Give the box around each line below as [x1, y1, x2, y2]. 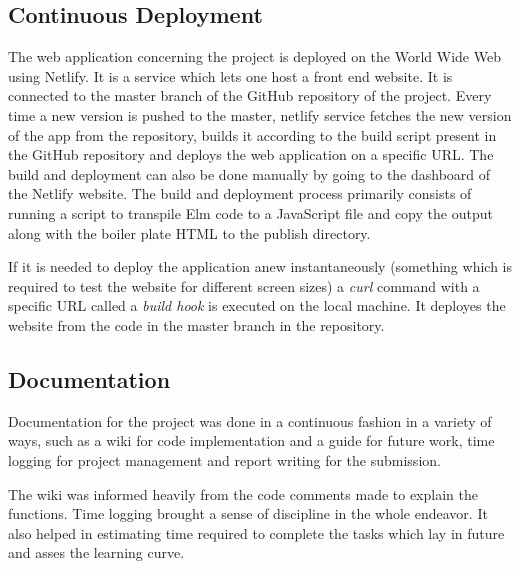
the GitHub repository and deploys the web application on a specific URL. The [8, 144, 494, 165]
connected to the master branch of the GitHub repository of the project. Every [8, 85, 492, 106]
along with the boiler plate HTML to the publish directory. [8, 222, 371, 243]
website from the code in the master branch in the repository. [8, 314, 385, 335]
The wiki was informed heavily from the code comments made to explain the [8, 483, 478, 504]
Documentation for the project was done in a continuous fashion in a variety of [8, 410, 492, 431]
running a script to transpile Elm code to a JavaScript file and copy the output [8, 202, 493, 223]
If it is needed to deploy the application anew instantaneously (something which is [8, 256, 512, 277]
